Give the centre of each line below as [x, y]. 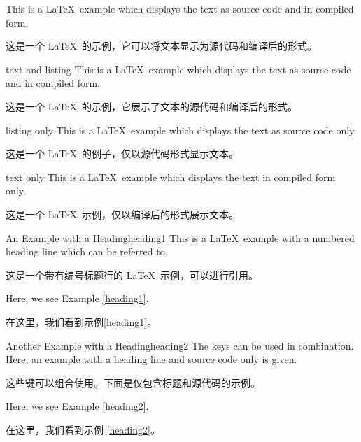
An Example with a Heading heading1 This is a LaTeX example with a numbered [180, 237]
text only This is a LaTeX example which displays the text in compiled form [171, 177]
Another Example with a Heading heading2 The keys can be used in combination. [180, 345]
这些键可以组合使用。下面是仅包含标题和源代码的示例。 [133, 382]
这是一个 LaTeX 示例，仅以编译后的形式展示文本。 [122, 214]
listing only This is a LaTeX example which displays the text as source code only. [181, 130]
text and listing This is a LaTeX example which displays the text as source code [178, 69]
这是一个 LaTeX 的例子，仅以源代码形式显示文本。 [122, 154]
